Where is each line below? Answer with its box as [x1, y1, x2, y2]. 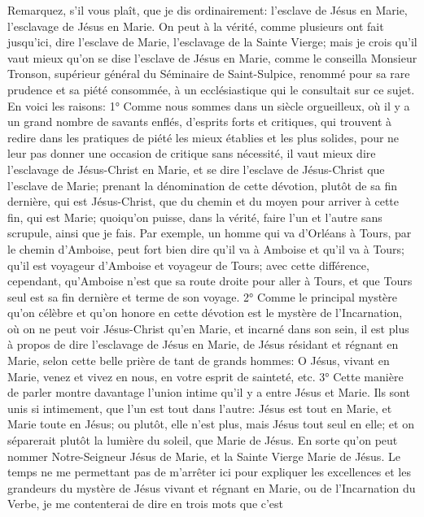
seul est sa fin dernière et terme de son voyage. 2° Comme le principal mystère [7, 288, 398, 305]
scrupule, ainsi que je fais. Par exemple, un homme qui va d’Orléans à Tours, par [7, 224, 412, 241]
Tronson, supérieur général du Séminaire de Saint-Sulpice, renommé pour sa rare [7, 65, 410, 82]
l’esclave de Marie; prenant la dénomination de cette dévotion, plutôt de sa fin [7, 176, 397, 193]
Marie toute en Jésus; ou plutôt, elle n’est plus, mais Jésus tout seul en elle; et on [7, 415, 414, 432]
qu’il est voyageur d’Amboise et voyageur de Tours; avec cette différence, [7, 256, 369, 273]
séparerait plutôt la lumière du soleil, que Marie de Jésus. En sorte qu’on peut [7, 432, 398, 449]
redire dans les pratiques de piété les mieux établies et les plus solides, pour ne [7, 128, 400, 146]
